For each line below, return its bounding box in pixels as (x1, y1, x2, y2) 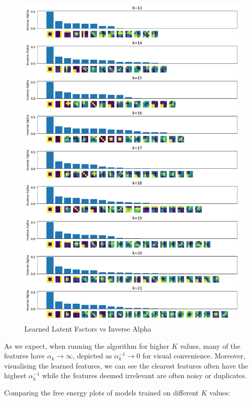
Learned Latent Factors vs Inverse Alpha (24, 323, 152, 334)
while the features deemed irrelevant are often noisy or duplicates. (42, 370, 247, 381)
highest (4, 370, 26, 381)
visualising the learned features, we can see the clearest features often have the (4, 360, 248, 371)
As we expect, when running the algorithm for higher (4, 340, 169, 351)
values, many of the (179, 340, 241, 351)
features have (4, 350, 45, 361)
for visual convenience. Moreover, (142, 350, 245, 361)
